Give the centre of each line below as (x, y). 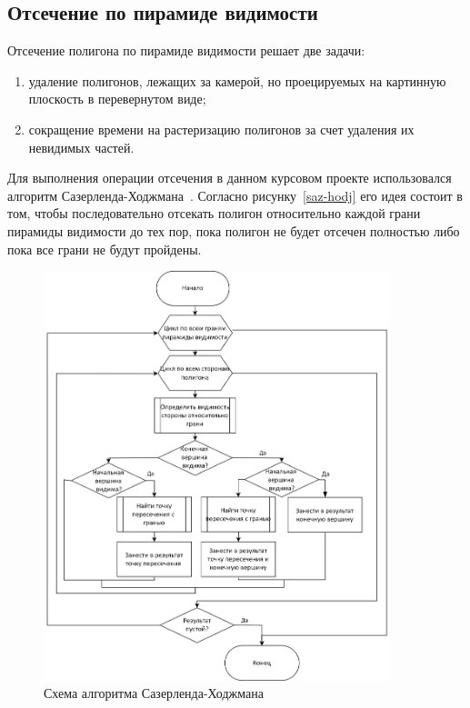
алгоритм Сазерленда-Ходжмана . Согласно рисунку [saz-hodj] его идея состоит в (235, 195)
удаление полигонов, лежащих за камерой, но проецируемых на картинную (237, 80)
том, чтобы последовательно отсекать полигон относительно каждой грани (214, 213)
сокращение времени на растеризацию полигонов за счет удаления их (221, 129)
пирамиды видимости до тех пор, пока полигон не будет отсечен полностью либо (234, 230)
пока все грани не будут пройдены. (105, 249)
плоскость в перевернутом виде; (117, 99)
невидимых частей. (81, 147)
